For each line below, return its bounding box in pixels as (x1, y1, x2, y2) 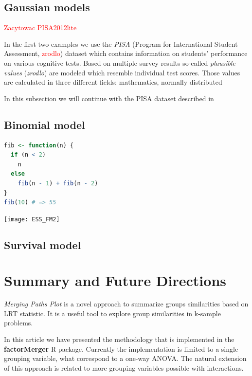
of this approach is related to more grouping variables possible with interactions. (4, 362, 244, 373)
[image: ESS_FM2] (4, 215, 60, 223)
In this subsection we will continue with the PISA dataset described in (4, 93, 214, 103)
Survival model (4, 237, 81, 252)
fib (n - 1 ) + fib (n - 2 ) (18, 179, 98, 187)
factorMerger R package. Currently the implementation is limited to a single (4, 343, 238, 354)
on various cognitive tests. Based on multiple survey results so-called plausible (4, 57, 235, 68)
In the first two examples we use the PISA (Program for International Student (4, 38, 238, 49)
